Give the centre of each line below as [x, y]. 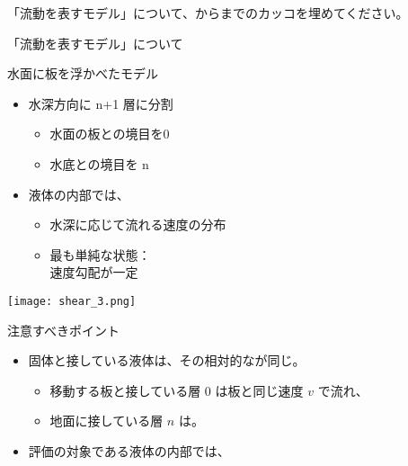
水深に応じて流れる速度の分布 [138, 224]
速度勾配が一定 [94, 272]
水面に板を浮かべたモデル [83, 73]
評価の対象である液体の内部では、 [129, 450]
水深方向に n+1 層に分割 [101, 103]
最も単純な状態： [100, 254]
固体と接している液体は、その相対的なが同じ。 [167, 360]
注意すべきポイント [64, 330]
